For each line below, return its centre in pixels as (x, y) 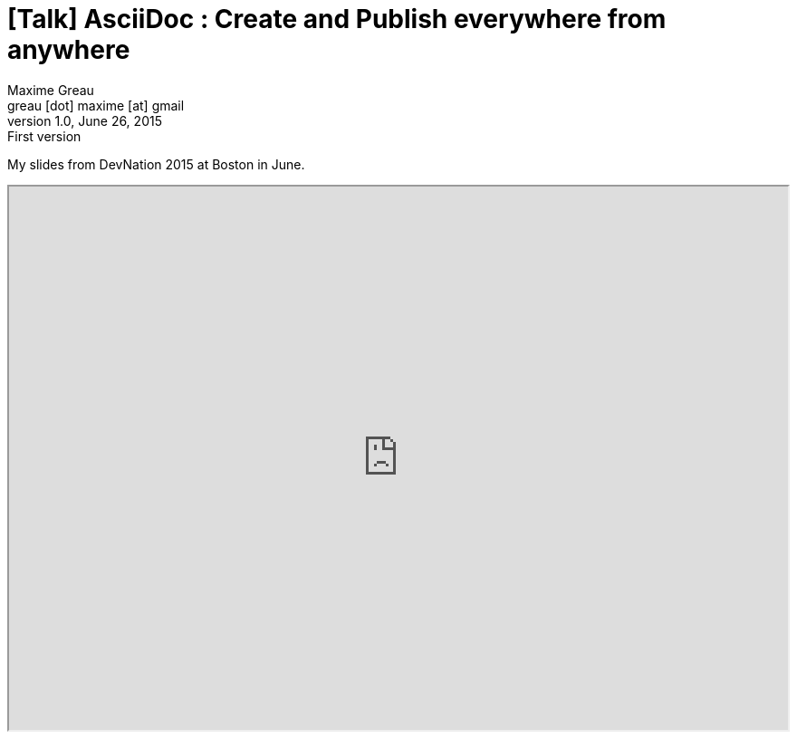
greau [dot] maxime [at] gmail (96, 105)
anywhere (69, 50)
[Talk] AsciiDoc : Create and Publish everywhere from (337, 19)
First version (44, 136)
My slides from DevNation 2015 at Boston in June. (156, 164)
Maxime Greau (51, 90)
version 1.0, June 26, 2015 (85, 120)
